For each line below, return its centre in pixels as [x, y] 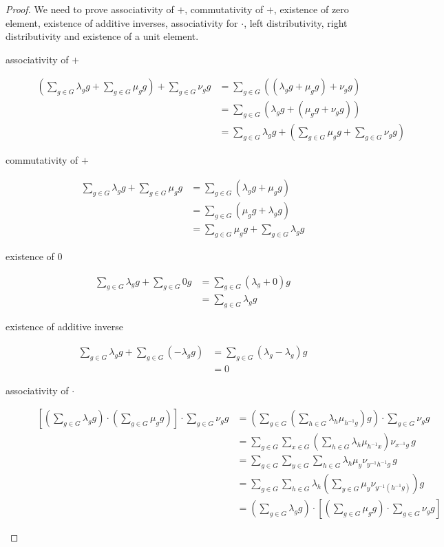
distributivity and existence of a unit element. [102, 36]
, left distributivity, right [296, 22]
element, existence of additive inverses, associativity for [122, 22]
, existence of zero [311, 9]
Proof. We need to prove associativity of [90, 9]
